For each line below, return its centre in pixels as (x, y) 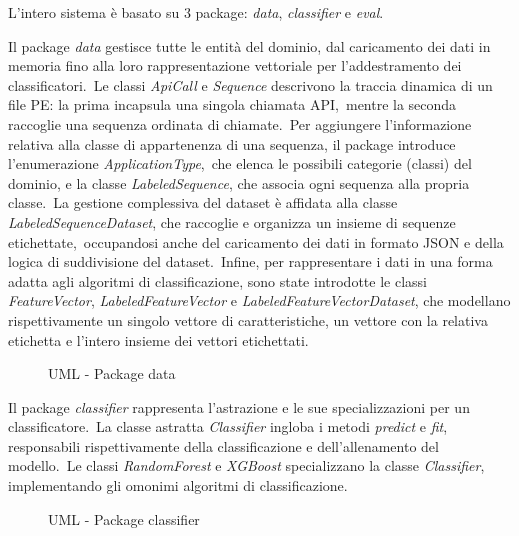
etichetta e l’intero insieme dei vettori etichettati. (158, 339)
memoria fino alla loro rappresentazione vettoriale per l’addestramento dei (235, 65)
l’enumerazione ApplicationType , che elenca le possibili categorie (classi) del (240, 163)
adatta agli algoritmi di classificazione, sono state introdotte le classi (217, 280)
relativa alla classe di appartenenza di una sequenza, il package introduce (232, 143)
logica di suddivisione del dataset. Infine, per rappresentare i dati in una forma (250, 261)
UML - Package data (112, 373)
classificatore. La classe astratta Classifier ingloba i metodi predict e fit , (228, 426)
